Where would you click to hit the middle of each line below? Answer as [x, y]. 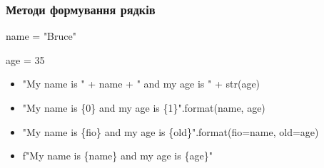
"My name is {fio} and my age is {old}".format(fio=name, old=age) [171, 131]
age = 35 [25, 59]
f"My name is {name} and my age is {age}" [117, 156]
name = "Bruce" [41, 36]
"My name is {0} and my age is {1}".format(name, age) [144, 107]
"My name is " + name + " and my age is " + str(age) [141, 84]
